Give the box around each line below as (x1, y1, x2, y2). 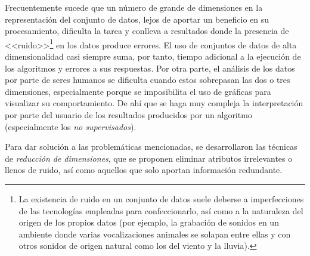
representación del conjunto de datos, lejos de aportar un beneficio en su (5, 13, 269, 25)
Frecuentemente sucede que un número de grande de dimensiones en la (5, 1, 263, 13)
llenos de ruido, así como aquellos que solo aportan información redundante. (5, 164, 283, 176)
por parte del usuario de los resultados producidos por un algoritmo (5, 109, 252, 121)
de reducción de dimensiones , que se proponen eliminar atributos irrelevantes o (5, 152, 293, 164)
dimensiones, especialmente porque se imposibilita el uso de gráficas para (5, 85, 271, 97)
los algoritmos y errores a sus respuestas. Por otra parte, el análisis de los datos (5, 61, 295, 74)
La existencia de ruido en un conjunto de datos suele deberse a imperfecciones (18, 192, 304, 205)
